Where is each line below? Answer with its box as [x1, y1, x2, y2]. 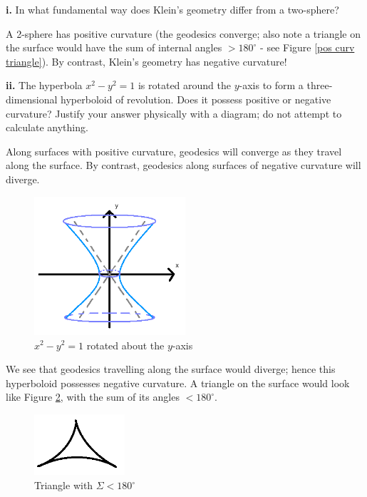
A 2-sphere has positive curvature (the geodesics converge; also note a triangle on [6, 26, 361, 41]
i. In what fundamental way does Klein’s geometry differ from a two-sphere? [6, 2, 339, 16]
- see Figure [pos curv [260, 40, 355, 55]
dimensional [6, 91, 58, 106]
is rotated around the [138, 78, 232, 93]
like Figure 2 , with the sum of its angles [6, 389, 180, 404]
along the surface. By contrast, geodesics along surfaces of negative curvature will [6, 158, 361, 173]
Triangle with [34, 478, 93, 493]
